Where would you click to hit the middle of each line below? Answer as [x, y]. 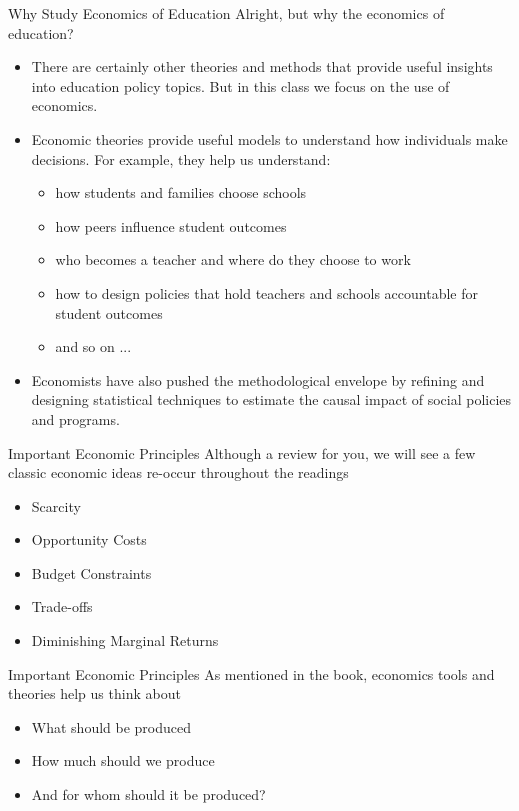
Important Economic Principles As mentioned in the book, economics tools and [251, 673]
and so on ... [93, 346]
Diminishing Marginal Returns [125, 640]
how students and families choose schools [181, 192]
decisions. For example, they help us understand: [181, 158]
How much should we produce [123, 760]
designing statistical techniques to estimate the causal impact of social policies [271, 399]
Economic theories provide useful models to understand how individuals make [269, 138]
